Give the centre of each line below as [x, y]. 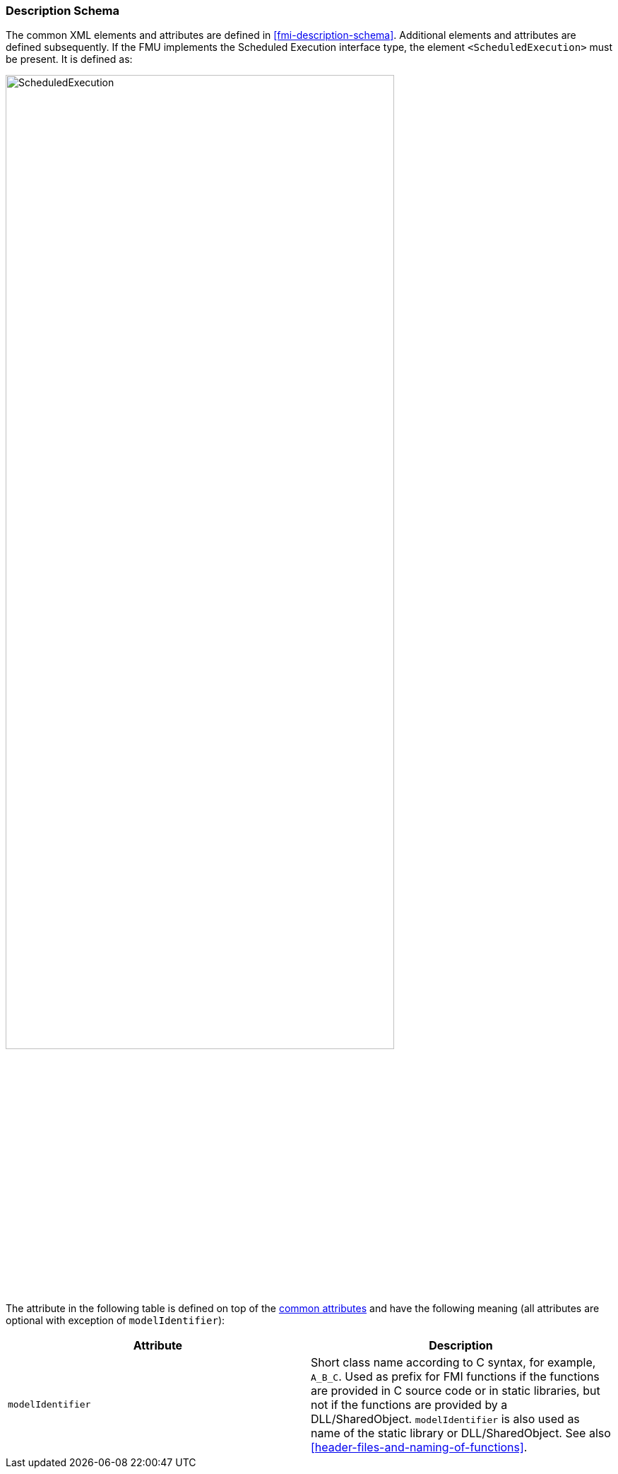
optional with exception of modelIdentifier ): [115, 1320]
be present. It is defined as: [69, 59]
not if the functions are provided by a [409, 1404]
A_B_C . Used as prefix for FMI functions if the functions [455, 1376]
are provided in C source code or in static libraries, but [456, 1390]
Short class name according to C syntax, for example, [453, 1362]
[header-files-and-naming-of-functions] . [419, 1447]
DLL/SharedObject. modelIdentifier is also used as [445, 1419]
